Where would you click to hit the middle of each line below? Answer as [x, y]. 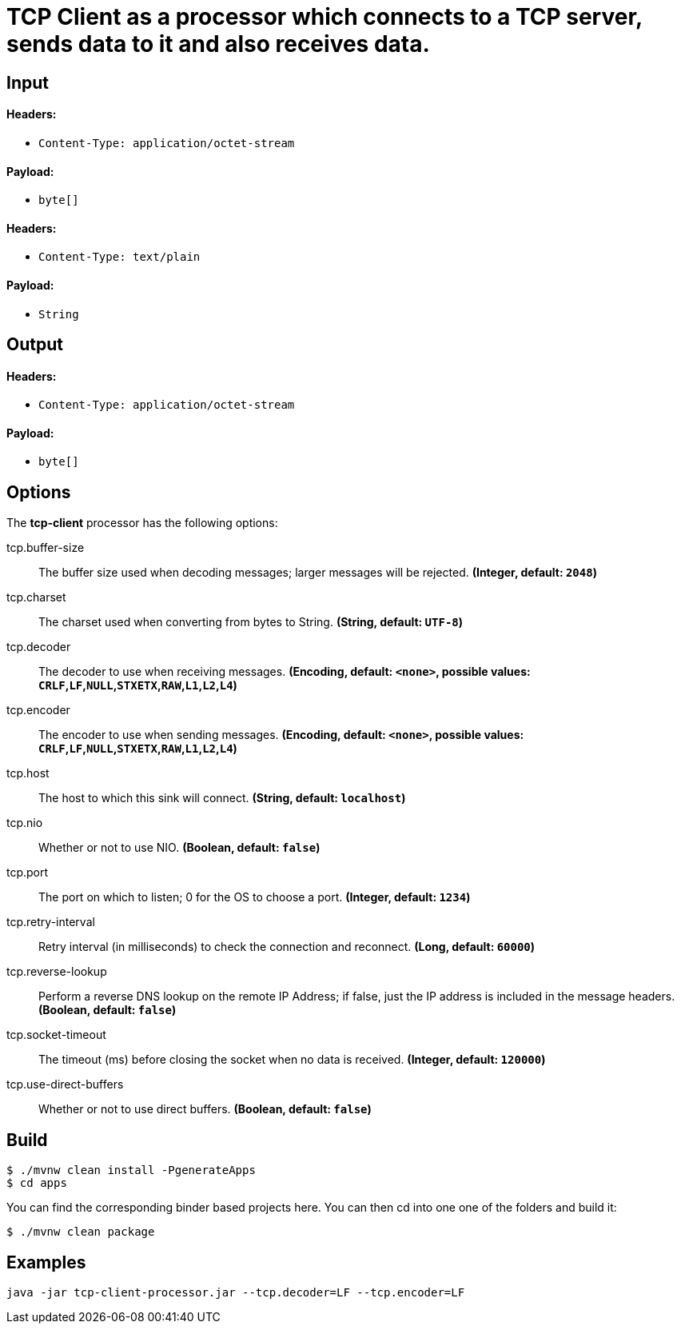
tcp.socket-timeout [56, 1035]
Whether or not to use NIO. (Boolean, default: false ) [179, 848]
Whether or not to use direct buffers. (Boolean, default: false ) [205, 1109]
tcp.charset [36, 597]
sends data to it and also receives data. [218, 44]
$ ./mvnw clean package [81, 1232]
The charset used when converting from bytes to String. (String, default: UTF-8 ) [251, 622]
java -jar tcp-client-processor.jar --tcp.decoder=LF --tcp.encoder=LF [236, 1293]
